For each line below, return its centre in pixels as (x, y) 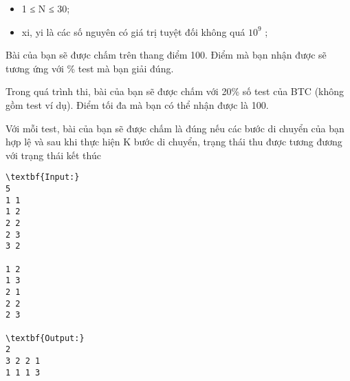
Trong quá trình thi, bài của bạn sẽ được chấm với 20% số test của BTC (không (175, 91)
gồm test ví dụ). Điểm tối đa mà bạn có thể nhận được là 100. (137, 104)
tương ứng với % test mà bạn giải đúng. (90, 68)
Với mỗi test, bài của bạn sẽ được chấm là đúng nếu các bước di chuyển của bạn (175, 128)
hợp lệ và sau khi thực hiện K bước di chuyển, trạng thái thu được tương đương (174, 142)
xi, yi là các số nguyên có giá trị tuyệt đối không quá (133, 31)
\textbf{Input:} (43, 177)
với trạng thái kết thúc (53, 155)
